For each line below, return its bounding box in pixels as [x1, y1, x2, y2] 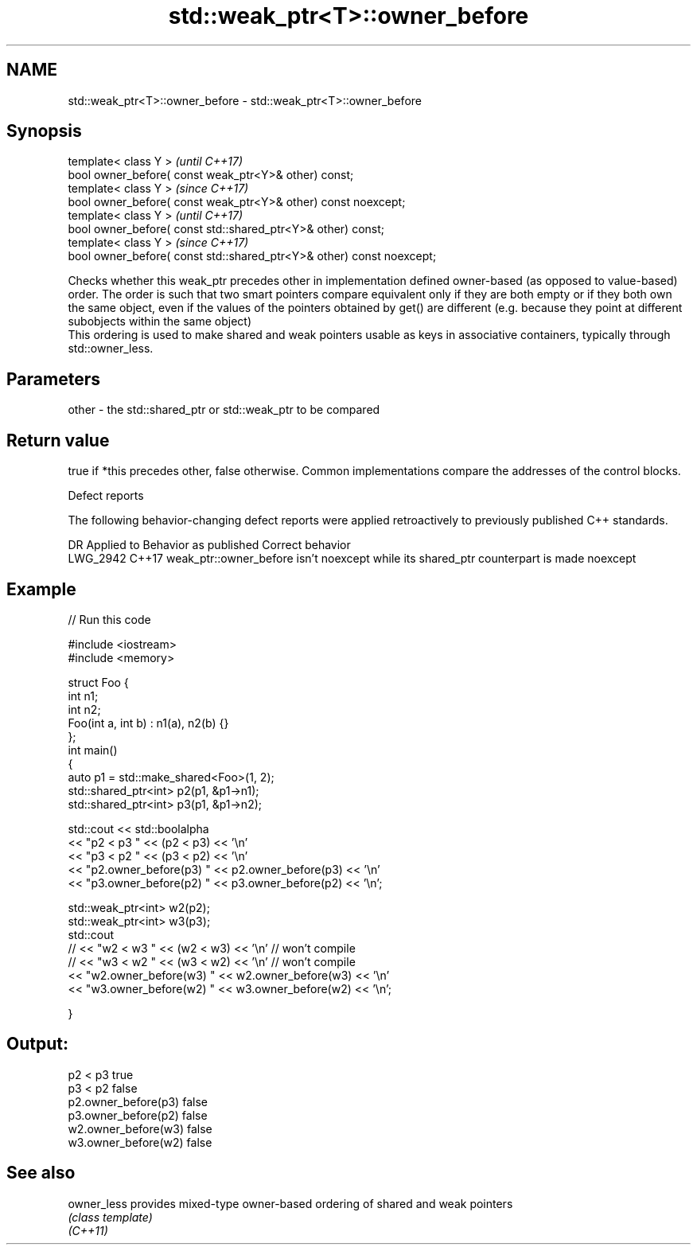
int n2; [68, 702, 101, 716]
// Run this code [68, 612, 151, 626]
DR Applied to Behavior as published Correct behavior [68, 538, 351, 552]
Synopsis [6, 121, 82, 142]
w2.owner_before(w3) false [68, 1121, 212, 1136]
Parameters [6, 368, 100, 389]
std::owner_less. [68, 341, 154, 356]
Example [6, 579, 76, 599]
